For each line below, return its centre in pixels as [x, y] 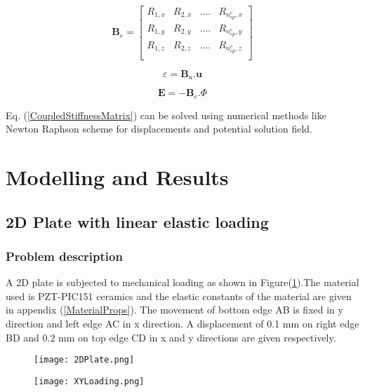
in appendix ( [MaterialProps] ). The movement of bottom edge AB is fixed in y [174, 310]
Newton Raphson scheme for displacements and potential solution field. [159, 129]
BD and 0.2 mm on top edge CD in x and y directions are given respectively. [171, 337]
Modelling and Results [117, 177]
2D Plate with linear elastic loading [137, 221]
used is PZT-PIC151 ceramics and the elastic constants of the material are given [179, 296]
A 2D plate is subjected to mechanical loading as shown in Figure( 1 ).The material [182, 282]
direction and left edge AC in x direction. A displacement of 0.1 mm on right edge [182, 323]
